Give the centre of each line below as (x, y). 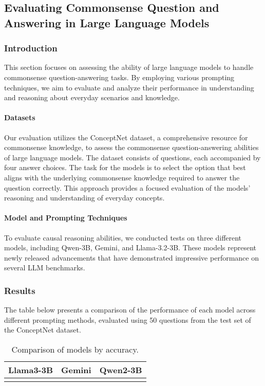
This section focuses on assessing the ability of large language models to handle (129, 67)
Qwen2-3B (121, 370)
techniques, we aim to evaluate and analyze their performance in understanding (129, 87)
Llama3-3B (31, 370)
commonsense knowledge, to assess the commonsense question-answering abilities (131, 147)
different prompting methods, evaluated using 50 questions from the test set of (128, 319)
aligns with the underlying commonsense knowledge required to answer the (122, 177)
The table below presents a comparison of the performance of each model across (130, 310)
